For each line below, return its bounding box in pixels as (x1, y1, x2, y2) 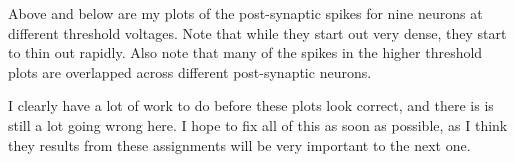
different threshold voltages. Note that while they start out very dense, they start (8, 22, 507, 43)
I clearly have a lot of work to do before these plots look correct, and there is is (8, 95, 494, 116)
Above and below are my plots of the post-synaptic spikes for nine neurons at (8, 3, 483, 23)
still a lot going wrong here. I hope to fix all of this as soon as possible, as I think (8, 114, 508, 135)
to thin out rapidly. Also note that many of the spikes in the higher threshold (8, 42, 483, 63)
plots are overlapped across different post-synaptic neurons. (8, 61, 372, 82)
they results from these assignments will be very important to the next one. (8, 134, 471, 155)
